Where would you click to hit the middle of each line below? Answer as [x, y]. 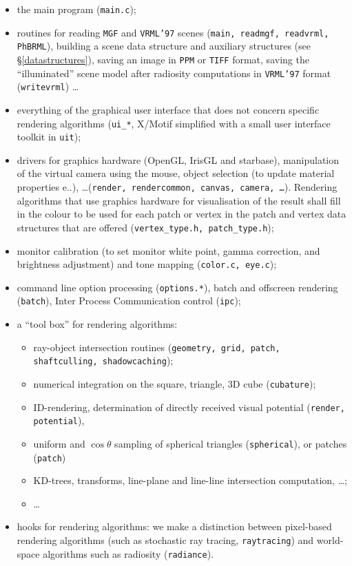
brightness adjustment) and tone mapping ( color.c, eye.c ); [147, 264]
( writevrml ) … [48, 86]
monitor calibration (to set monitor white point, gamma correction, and [168, 250]
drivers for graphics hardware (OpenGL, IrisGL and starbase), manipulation [178, 159]
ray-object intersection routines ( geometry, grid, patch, [157, 347]
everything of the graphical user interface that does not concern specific [168, 109]
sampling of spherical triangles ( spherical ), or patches [231, 443]
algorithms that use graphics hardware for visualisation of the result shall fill [179, 200]
